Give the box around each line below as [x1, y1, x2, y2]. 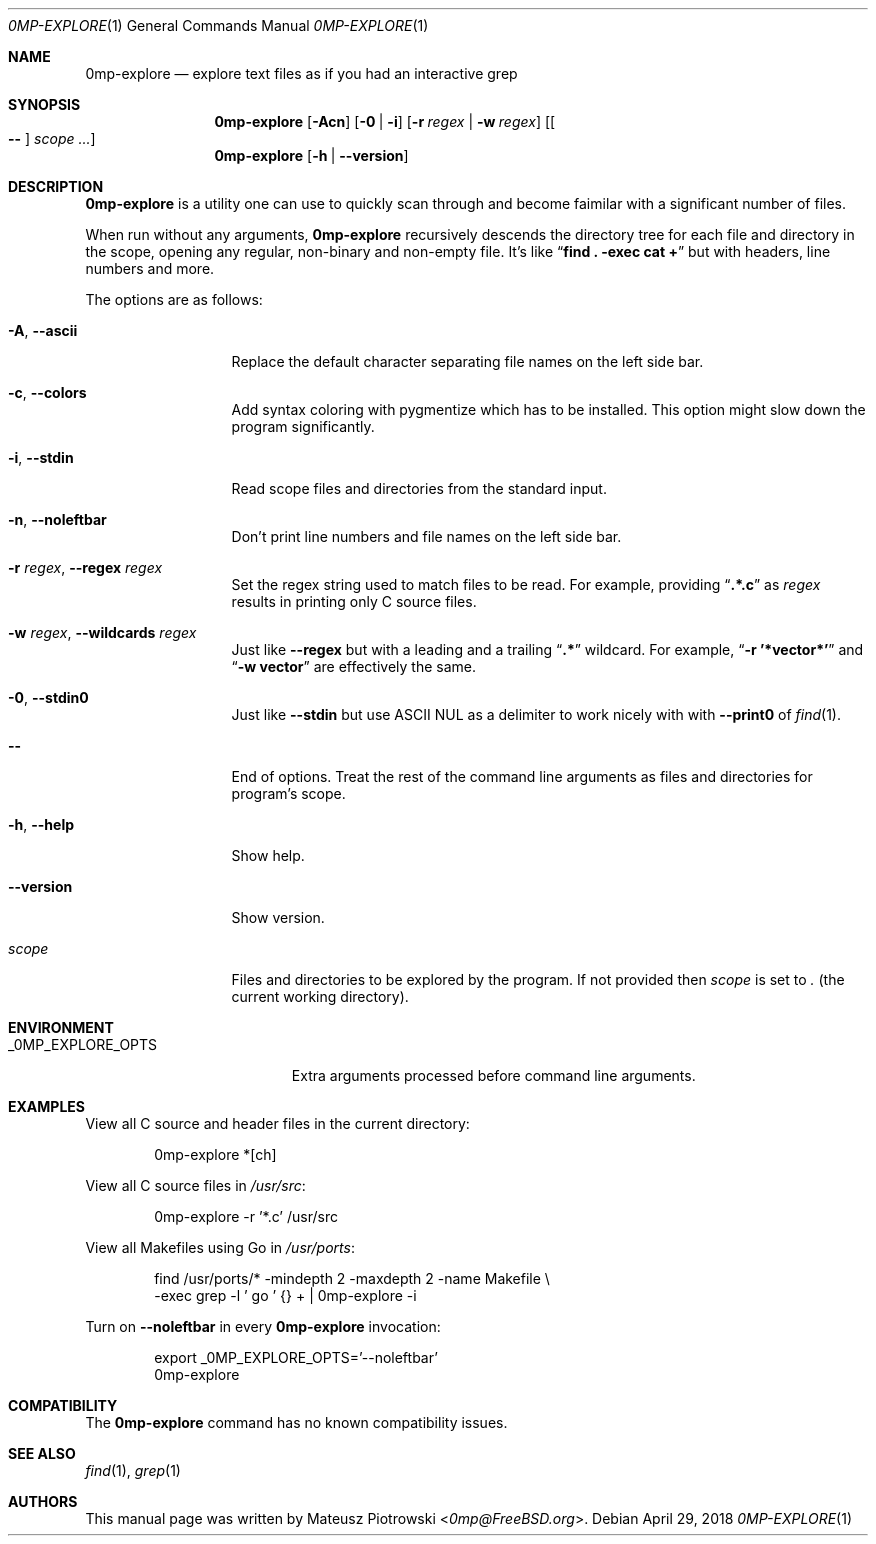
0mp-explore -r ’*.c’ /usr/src [154, 1208, 338, 1225]
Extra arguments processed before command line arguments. [291, 1067, 696, 1084]
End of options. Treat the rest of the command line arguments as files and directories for [231, 768, 813, 785]
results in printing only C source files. [231, 593, 477, 610]
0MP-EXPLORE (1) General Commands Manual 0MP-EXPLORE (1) [8, 17, 429, 34]
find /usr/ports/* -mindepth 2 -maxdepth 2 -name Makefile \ [154, 1270, 550, 1287]
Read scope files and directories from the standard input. [231, 480, 607, 497]
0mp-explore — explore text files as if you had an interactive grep [85, 65, 518, 82]
